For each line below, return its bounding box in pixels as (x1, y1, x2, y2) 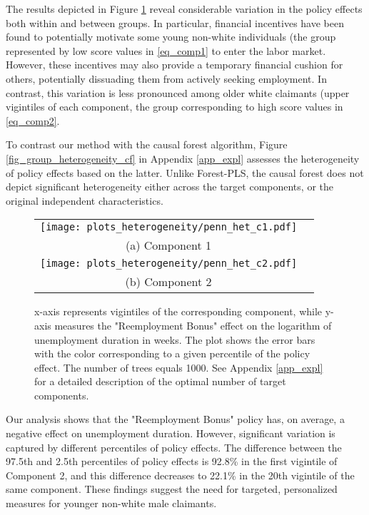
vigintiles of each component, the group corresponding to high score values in (6, 99, 343, 114)
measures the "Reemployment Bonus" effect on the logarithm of (54, 317, 332, 332)
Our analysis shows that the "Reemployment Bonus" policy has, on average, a (6, 412, 345, 427)
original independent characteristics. (6, 193, 163, 208)
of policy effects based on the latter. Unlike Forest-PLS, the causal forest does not (6, 165, 364, 180)
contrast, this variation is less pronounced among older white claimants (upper (6, 85, 350, 100)
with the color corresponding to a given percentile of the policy (34, 346, 310, 361)
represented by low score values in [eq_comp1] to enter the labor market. (6, 43, 326, 58)
